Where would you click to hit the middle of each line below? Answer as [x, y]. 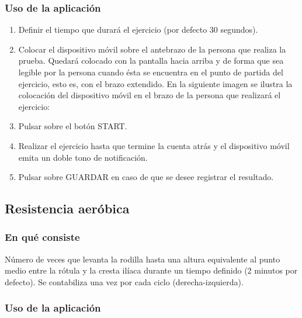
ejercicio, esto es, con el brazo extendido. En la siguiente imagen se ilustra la [155, 83]
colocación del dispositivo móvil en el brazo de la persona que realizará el [150, 95]
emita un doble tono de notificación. [83, 157]
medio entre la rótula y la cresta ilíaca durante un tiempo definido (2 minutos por [151, 270]
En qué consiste [42, 237]
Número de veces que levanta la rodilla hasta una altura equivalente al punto [143, 259]
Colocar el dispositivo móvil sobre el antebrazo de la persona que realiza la [152, 49]
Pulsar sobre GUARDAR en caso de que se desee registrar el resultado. [146, 177]
